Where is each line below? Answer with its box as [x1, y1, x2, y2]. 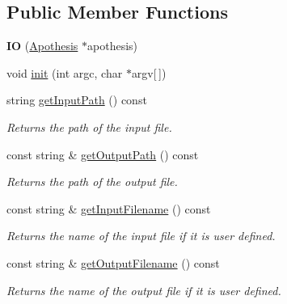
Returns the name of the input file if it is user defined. [6, 227, 276, 244]
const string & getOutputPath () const [6, 146, 199, 163]
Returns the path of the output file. [6, 173, 178, 190]
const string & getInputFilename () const [6, 200, 211, 217]
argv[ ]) [131, 64, 167, 81]
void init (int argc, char [6, 64, 123, 81]
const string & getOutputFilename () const [6, 254, 220, 271]
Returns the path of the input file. [6, 118, 172, 135]
